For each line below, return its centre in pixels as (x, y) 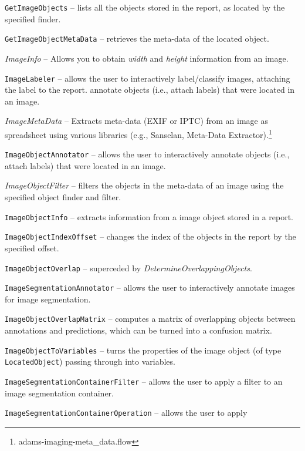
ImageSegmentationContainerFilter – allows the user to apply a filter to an (144, 381)
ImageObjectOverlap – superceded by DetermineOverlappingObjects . (128, 267)
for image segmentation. (48, 299)
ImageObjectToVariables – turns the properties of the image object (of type (143, 350)
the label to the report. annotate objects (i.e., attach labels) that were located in (150, 90)
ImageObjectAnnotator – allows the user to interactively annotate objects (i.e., (147, 154)
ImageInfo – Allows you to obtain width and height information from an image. (147, 58)
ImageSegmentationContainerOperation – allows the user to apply (126, 413)
